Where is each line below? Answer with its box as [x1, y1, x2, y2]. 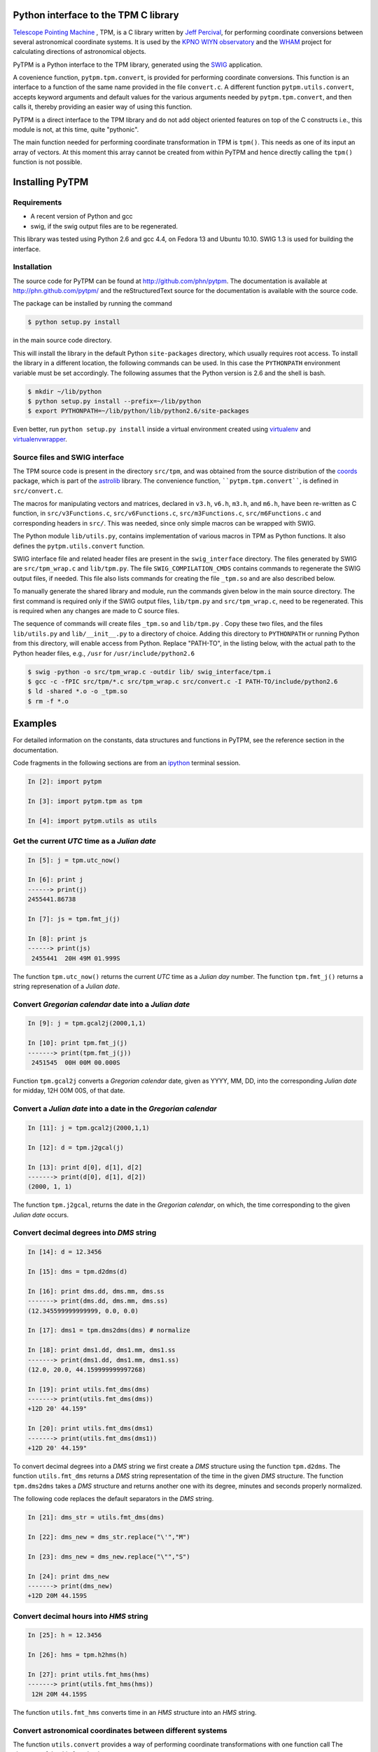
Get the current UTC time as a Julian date [13, 836, 157, 846]
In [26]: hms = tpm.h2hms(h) [27, 1651, 128, 1659]
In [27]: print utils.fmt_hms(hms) [27, 1671, 150, 1678]
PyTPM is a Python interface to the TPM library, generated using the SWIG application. [13, 60, 262, 69]
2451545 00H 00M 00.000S [31, 1059, 120, 1067]
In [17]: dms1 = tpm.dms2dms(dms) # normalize [27, 1327, 190, 1334]
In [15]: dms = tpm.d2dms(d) [27, 1268, 128, 1275]
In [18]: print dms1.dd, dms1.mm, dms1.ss [27, 1346, 176, 1354]
